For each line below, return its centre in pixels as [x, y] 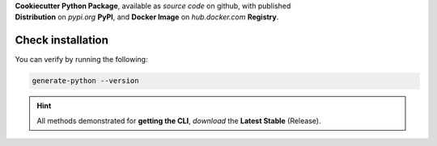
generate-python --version [85, 81]
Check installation [62, 40]
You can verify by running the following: [81, 60]
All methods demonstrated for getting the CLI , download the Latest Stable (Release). [179, 120]
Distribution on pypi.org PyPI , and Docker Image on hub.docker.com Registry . [147, 17]
